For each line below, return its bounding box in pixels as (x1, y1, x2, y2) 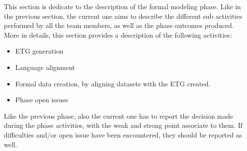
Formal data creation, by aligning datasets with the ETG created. (15, 78, 211, 88)
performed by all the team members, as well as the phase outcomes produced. (4, 20, 234, 30)
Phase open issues (15, 95, 68, 105)
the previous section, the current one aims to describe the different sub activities (4, 11, 242, 21)
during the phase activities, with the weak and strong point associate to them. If (4, 120, 243, 130)
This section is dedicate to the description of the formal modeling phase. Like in (4, 1, 241, 11)
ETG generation (15, 46, 63, 56)
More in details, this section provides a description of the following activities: (4, 29, 232, 40)
